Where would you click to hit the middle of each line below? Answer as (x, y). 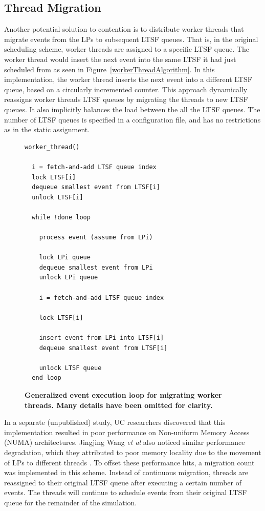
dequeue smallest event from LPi (96, 267)
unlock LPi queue (69, 278)
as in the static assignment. (47, 129)
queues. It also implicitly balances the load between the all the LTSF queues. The (132, 109)
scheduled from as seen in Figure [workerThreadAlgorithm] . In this (109, 69)
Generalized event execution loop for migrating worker (123, 394)
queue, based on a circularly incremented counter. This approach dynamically (126, 89)
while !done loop (61, 217)
